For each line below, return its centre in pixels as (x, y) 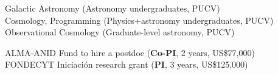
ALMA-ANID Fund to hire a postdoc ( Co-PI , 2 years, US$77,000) (130, 52)
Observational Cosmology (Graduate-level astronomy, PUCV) (120, 32)
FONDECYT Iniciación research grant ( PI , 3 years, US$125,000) (127, 64)
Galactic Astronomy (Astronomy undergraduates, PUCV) (113, 8)
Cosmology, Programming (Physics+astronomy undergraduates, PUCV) (139, 20)
